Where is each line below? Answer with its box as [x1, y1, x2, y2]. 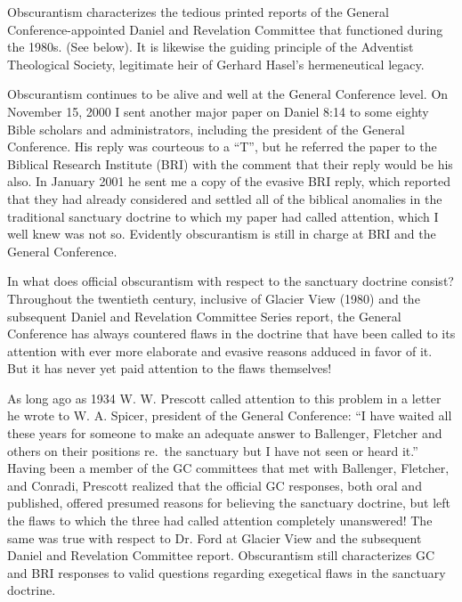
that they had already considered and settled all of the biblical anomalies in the [7, 189, 442, 207]
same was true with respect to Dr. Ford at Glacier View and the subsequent [7, 528, 422, 547]
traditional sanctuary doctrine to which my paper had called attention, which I [7, 207, 439, 225]
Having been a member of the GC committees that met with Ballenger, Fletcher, [7, 459, 450, 477]
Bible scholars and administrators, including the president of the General [7, 119, 405, 138]
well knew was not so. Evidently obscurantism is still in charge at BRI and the [7, 224, 436, 243]
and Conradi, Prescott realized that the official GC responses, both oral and [7, 476, 422, 494]
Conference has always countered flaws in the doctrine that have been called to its [7, 324, 456, 343]
